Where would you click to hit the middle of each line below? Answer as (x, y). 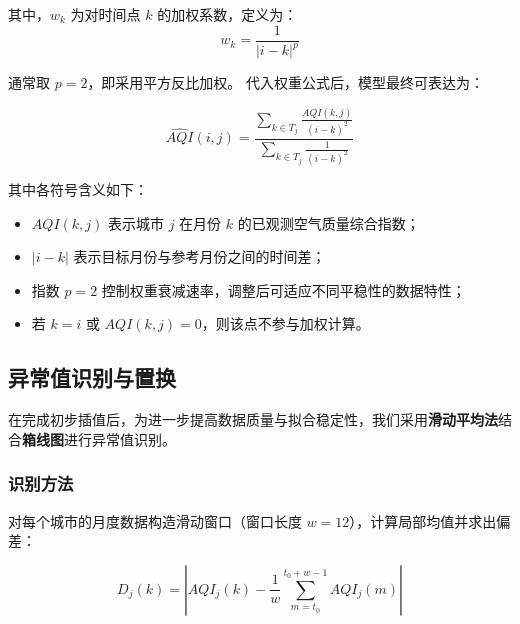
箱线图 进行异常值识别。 (99, 438)
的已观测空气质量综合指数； (328, 222)
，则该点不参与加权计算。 (285, 323)
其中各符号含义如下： (78, 189)
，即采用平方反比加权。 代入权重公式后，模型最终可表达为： (286, 82)
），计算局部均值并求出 (423, 520)
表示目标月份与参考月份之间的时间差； (199, 256)
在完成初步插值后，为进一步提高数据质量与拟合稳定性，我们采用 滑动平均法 (253, 419)
